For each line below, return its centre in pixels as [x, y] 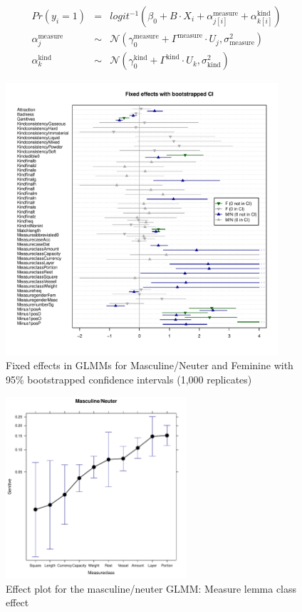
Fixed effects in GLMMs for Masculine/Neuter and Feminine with [150, 365]
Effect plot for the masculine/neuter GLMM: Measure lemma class [151, 588]
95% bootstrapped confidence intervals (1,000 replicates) [129, 380]
